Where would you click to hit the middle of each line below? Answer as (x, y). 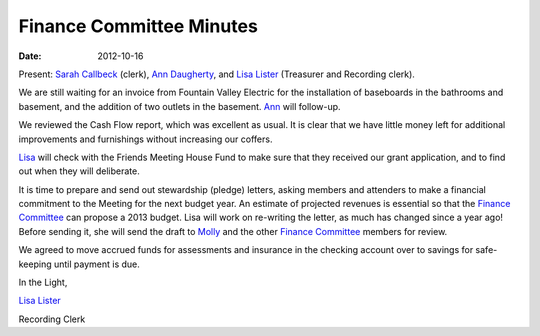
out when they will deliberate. (79, 171)
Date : (30, 56)
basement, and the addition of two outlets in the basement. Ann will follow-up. (179, 106)
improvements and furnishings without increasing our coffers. (145, 139)
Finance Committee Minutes (138, 26)
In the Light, (43, 282)
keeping (35, 264)
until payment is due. (96, 264)
